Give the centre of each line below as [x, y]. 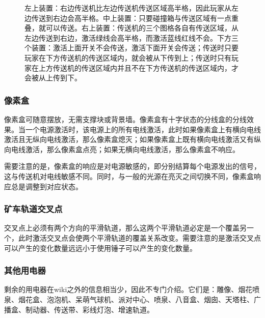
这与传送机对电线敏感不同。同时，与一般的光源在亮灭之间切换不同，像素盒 [129, 176]
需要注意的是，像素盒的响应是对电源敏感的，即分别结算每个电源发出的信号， [132, 166]
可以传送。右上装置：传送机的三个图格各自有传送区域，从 [142, 28]
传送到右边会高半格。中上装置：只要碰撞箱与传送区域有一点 [131, 18]
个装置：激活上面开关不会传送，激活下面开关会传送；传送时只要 [131, 48]
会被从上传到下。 [53, 78]
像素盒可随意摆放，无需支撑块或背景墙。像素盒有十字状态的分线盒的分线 [125, 119]
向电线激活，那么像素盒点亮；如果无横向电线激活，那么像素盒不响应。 [122, 149]
